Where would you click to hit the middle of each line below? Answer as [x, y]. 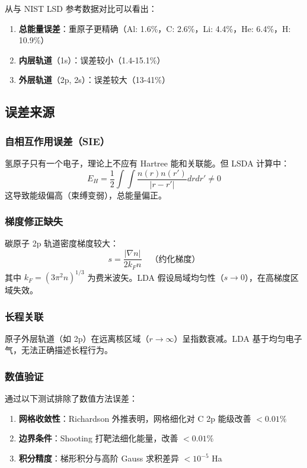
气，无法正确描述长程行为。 [59, 350]
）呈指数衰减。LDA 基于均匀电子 [238, 338]
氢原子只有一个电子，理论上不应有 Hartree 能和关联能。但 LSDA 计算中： [147, 163]
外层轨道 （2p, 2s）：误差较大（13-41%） [94, 80]
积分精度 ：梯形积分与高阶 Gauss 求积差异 [99, 458]
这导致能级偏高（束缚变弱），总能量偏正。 [86, 195]
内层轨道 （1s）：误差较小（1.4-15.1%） [92, 60]
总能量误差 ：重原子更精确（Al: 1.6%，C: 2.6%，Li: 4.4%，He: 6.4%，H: [155, 28]
